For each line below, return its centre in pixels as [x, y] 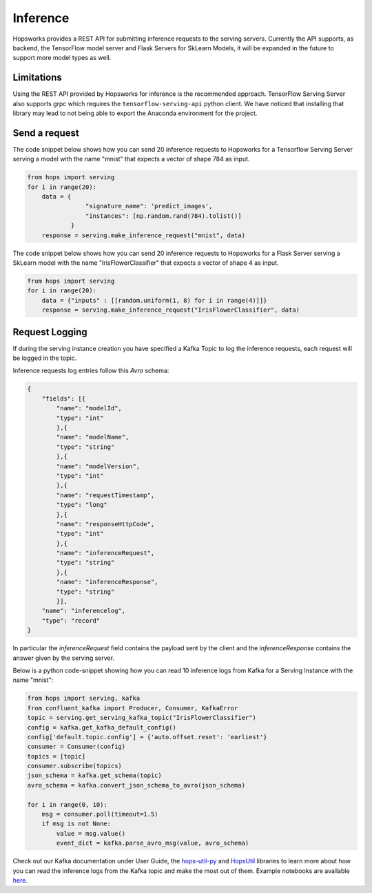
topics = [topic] [56, 756]
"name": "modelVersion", [98, 466]
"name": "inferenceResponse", [107, 582]
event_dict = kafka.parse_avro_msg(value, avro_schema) [153, 843]
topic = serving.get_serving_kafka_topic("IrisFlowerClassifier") [142, 718]
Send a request [46, 133]
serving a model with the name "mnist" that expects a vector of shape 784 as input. [131, 159]
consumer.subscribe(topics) [74, 766]
